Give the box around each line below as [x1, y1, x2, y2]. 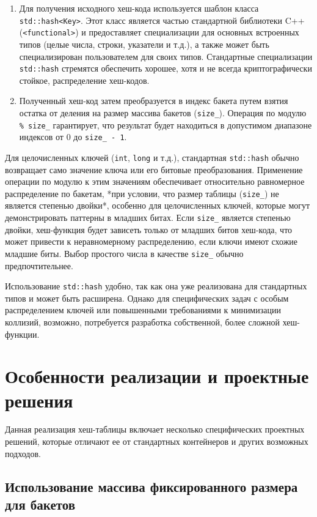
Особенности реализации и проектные [5, 363, 309, 389]
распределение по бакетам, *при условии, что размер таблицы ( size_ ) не [5, 187, 279, 199]
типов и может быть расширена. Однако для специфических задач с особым [5, 291, 289, 304]
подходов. [5, 447, 41, 459]
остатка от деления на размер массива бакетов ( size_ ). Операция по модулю [19, 106, 307, 119]
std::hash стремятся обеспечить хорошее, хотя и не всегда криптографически [19, 62, 312, 75]
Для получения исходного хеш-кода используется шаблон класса [19, 2, 259, 14]
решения [5, 387, 73, 412]
